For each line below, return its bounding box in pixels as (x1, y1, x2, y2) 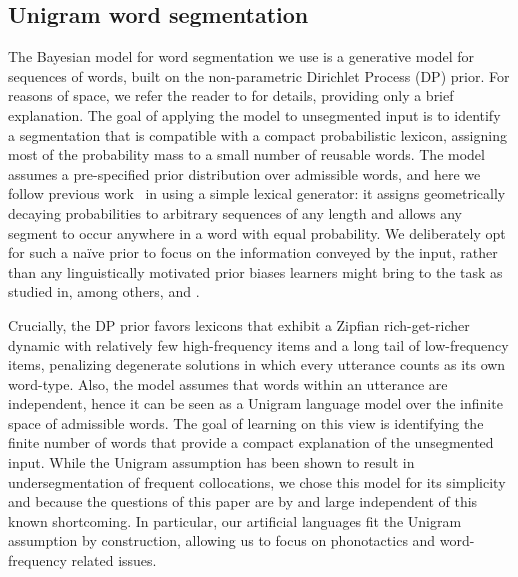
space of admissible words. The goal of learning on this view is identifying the (8, 412, 484, 433)
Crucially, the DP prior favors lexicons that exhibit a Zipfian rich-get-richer (8, 314, 470, 335)
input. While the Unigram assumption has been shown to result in (8, 452, 415, 473)
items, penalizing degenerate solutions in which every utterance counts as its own (8, 354, 506, 375)
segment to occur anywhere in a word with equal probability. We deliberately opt (8, 222, 506, 243)
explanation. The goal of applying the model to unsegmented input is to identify (8, 104, 501, 125)
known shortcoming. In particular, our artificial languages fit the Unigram (8, 510, 462, 531)
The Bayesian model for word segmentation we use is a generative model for (8, 46, 475, 67)
